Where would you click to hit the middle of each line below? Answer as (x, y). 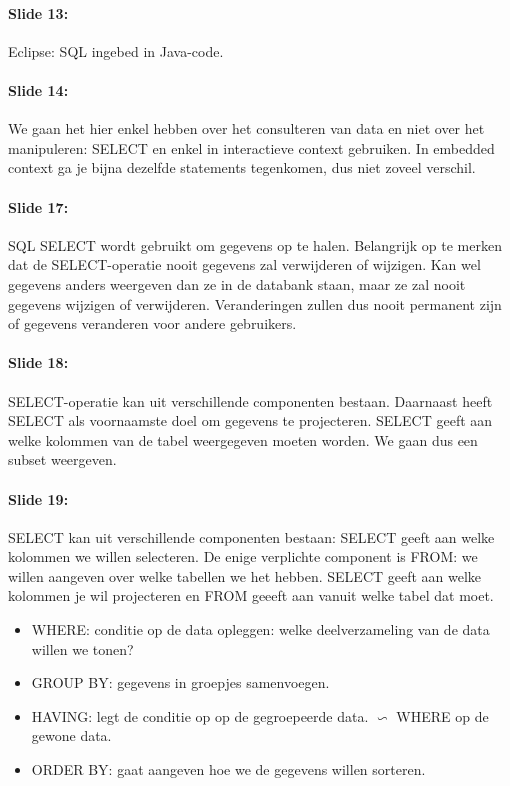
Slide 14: (38, 89)
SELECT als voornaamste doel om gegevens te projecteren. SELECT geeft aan (250, 420)
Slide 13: (38, 12)
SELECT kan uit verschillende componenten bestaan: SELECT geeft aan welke (251, 536)
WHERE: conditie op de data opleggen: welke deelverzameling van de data (260, 629)
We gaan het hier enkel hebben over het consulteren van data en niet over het (246, 128)
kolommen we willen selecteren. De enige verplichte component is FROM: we (243, 556)
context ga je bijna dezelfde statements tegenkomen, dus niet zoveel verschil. (242, 167)
